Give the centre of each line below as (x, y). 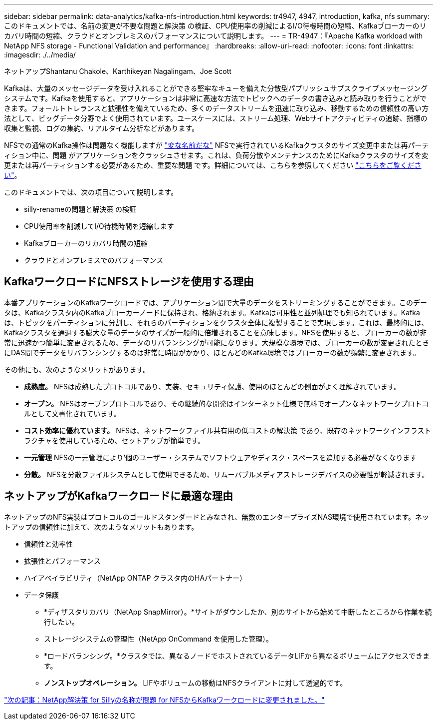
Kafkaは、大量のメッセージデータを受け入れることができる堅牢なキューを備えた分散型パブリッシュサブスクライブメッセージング (216, 88)
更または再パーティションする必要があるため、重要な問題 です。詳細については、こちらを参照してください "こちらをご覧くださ (213, 165)
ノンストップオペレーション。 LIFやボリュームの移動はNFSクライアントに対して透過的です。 (196, 683)
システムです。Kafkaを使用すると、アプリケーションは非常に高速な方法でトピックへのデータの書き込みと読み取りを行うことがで (216, 98)
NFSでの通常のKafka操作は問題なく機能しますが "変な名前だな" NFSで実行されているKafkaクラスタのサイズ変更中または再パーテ (217, 145)
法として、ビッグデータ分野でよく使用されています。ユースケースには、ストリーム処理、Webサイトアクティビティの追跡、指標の (216, 118)
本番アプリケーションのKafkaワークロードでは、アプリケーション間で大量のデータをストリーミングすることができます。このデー (216, 302)
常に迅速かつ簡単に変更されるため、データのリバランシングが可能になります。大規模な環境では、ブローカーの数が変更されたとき (217, 342)
